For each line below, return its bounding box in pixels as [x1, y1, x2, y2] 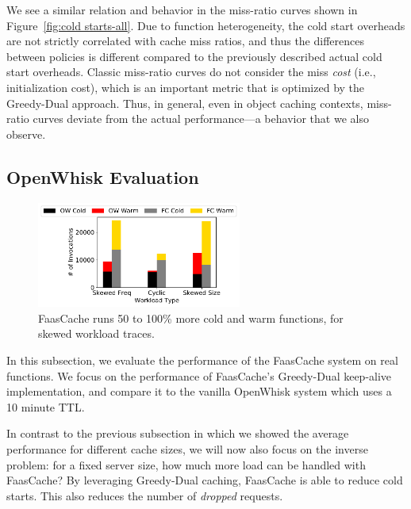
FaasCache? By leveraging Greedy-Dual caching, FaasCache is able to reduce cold [6, 472, 403, 488]
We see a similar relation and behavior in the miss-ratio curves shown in [6, 2, 358, 17]
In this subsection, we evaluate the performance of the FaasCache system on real [6, 352, 398, 369]
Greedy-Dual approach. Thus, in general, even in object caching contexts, [6, 94, 363, 111]
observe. [6, 125, 46, 142]
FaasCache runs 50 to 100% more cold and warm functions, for [38, 309, 344, 326]
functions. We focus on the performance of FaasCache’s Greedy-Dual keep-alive [6, 367, 392, 384]
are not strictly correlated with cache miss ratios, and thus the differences [6, 33, 364, 49]
